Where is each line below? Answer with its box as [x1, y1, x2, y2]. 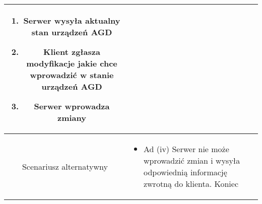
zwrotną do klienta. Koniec [143, 178, 239, 189]
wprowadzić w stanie [30, 69, 114, 81]
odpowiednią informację [143, 166, 227, 178]
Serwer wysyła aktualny [23, 15, 120, 26]
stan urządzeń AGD [31, 26, 112, 38]
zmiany [57, 112, 86, 123]
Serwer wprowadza [34, 100, 110, 112]
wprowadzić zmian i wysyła [143, 155, 240, 166]
